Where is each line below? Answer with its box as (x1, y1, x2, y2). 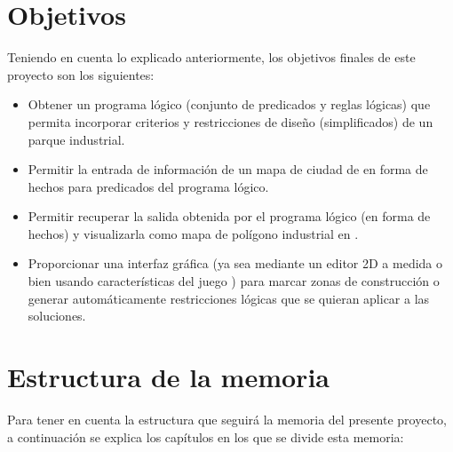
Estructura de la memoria (7, 359, 330, 395)
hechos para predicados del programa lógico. (28, 177, 269, 195)
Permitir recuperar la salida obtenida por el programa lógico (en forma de (28, 207, 431, 226)
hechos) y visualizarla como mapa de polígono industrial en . (28, 224, 359, 242)
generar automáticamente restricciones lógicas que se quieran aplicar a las (28, 289, 430, 307)
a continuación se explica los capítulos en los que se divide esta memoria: (7, 427, 404, 446)
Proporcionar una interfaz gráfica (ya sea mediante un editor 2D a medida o (28, 254, 443, 273)
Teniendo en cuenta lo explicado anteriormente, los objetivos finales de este (7, 48, 416, 67)
